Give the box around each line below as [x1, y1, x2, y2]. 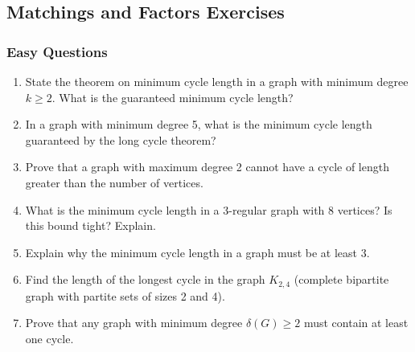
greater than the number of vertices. [25, 174, 203, 190]
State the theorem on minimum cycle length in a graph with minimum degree [25, 73, 409, 89]
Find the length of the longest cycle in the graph [25, 271, 265, 288]
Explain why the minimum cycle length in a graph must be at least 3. [25, 244, 370, 260]
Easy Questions [6, 41, 108, 61]
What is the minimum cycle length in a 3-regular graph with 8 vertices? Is [25, 201, 392, 218]
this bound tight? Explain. [25, 217, 156, 234]
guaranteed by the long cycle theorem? [25, 131, 216, 148]
